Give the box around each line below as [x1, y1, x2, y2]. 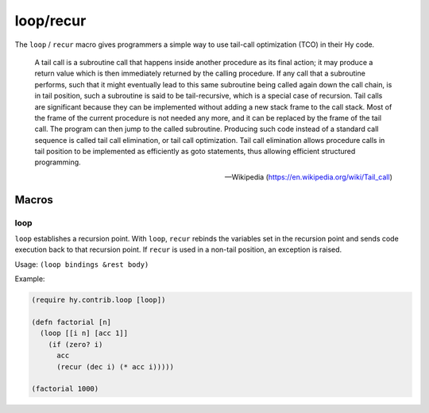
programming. [34, 157, 81, 167]
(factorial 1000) [31, 384, 99, 393]
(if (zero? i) [48, 340, 103, 349]
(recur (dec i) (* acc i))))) [56, 362, 175, 371]
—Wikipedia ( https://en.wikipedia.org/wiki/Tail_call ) [224, 172, 392, 182]
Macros [14, 193, 53, 206]
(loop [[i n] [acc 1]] [40, 329, 129, 338]
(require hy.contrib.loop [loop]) [31, 295, 166, 305]
